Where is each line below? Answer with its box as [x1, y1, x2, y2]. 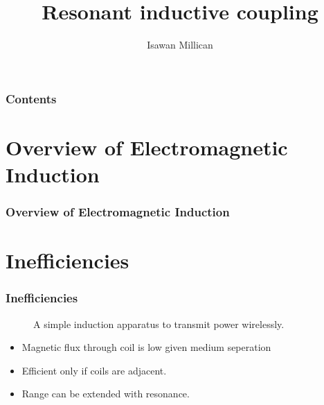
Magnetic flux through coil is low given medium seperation [21, 340, 271, 354]
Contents [6, 89, 57, 107]
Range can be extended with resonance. [21, 386, 190, 401]
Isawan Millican [147, 37, 213, 52]
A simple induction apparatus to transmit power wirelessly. [33, 316, 285, 331]
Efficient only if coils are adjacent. [21, 363, 167, 377]
